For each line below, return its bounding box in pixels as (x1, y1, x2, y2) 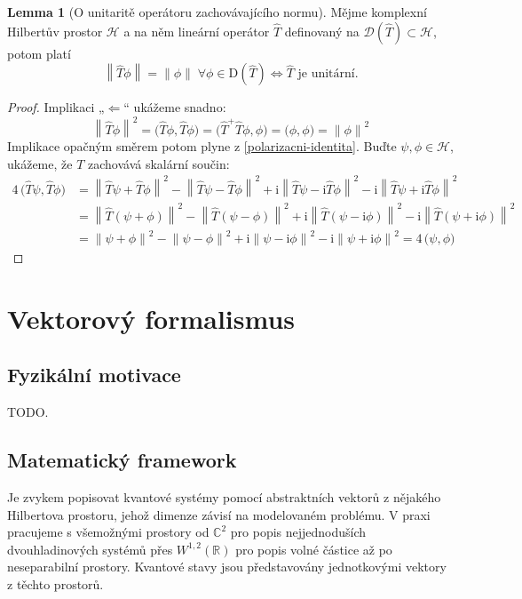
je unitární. (297, 68, 359, 81)
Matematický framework (7, 446, 237, 474)
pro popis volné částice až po (235, 539, 392, 558)
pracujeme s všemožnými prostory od (7, 523, 210, 541)
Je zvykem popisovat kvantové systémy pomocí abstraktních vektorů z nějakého (7, 488, 441, 507)
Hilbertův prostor (7, 21, 103, 40)
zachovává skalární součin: (87, 154, 230, 172)
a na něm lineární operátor (123, 21, 270, 40)
